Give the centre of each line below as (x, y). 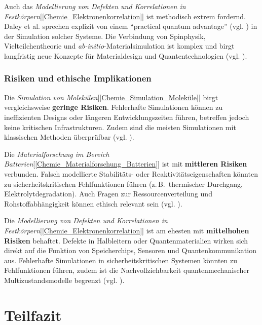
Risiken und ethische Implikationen (78, 78)
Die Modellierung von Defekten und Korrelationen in (86, 220)
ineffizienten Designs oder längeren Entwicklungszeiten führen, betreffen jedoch (127, 117)
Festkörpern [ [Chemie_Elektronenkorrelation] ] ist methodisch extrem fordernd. (125, 16)
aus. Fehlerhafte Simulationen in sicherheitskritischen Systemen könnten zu (121, 260)
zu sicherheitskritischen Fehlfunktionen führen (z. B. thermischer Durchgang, (123, 184)
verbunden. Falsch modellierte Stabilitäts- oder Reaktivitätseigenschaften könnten (131, 173)
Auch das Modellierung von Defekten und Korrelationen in (95, 6)
